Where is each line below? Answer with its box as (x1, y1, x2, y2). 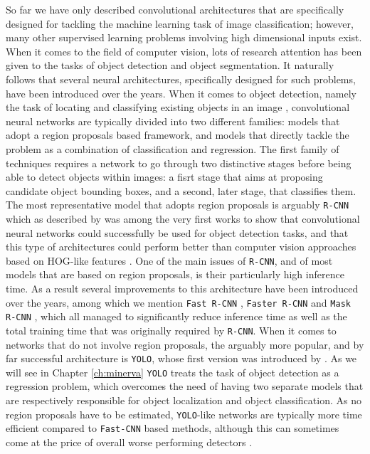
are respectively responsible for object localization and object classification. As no (6, 393, 361, 408)
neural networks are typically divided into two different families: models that (6, 113, 340, 128)
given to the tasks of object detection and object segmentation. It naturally (6, 58, 334, 73)
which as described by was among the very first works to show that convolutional (6, 211, 360, 226)
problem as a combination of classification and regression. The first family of (6, 141, 339, 156)
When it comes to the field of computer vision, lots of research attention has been (6, 43, 362, 58)
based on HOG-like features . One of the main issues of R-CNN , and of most (6, 253, 333, 268)
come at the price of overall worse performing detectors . (6, 434, 253, 449)
